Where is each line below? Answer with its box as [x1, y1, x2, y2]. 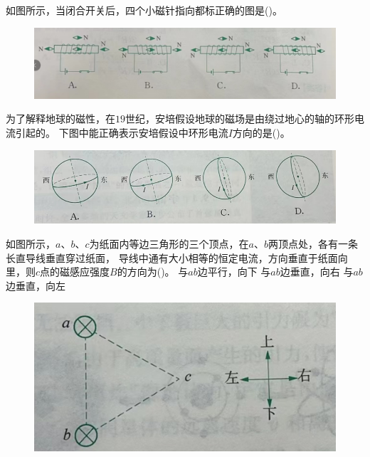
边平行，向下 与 [197, 264, 271, 279]
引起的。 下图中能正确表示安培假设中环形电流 [15, 125, 228, 140]
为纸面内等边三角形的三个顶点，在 [89, 236, 249, 251]
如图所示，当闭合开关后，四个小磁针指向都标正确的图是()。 [6, 3, 282, 17]
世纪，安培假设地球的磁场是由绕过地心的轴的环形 [125, 111, 354, 126]
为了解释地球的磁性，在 [6, 111, 115, 126]
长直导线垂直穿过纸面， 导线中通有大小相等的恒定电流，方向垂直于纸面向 [6, 250, 348, 265]
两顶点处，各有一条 [268, 236, 358, 251]
